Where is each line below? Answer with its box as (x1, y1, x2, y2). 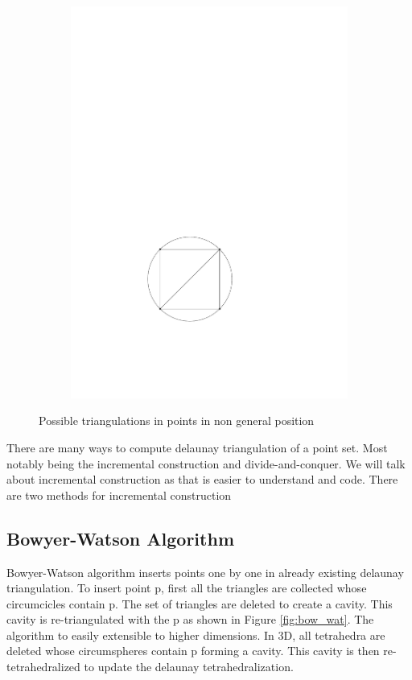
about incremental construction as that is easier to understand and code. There (6, 471, 398, 488)
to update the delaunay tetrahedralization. (84, 658, 294, 675)
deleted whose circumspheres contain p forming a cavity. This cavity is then (6, 642, 380, 659)
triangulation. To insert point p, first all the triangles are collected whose (6, 579, 367, 596)
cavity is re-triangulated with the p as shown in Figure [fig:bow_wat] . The (6, 611, 374, 628)
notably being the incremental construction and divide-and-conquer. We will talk (6, 455, 406, 472)
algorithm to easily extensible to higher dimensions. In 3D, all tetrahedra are (6, 626, 385, 643)
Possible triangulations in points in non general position (39, 412, 315, 429)
